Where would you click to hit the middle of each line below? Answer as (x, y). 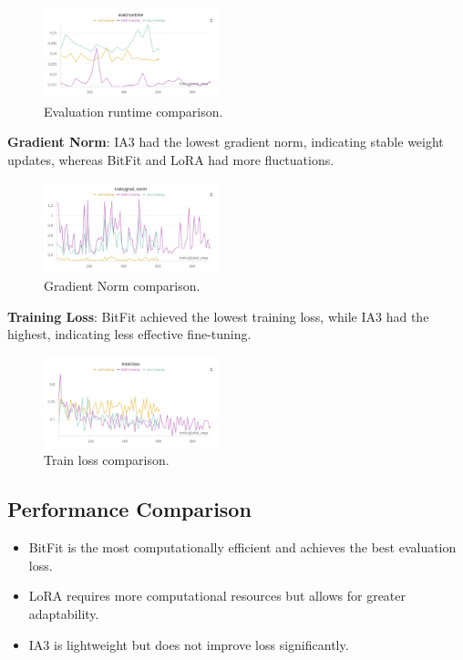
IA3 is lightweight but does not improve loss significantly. (189, 644)
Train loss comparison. (107, 460)
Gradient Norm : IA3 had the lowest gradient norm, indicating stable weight (226, 142)
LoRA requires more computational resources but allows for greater (217, 596)
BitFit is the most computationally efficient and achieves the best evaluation (242, 547)
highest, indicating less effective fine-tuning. (129, 334)
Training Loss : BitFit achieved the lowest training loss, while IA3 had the (218, 316)
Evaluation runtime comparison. (134, 111)
